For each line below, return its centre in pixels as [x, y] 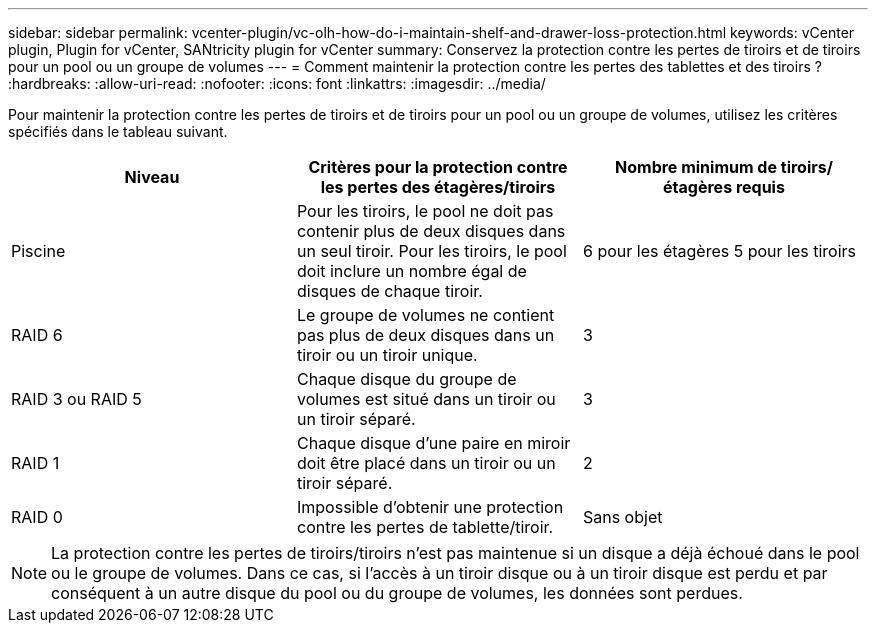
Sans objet [622, 517]
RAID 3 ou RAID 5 [76, 399]
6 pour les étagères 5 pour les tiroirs [719, 251]
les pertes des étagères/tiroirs [438, 187]
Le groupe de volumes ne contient [425, 315]
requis [760, 187]
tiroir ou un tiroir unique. [387, 355]
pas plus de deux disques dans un [425, 335]
